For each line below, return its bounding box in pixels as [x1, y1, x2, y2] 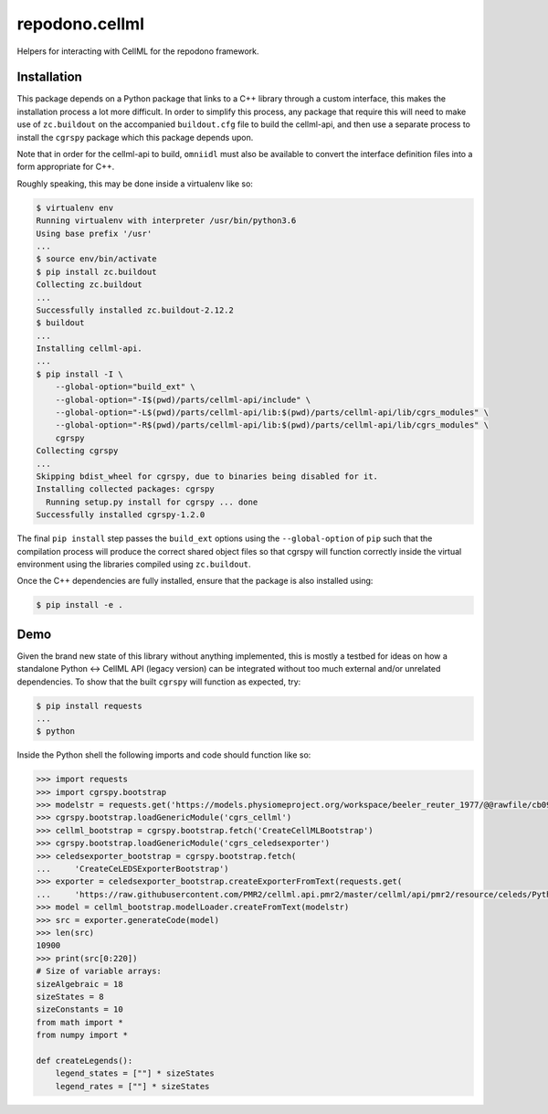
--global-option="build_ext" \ [55, 382, 195, 392]
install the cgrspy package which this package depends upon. [16, 132, 254, 143]
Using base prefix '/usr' [36, 228, 153, 239]
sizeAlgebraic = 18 [36, 979, 123, 989]
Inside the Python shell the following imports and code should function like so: [16, 749, 311, 760]
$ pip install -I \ [36, 368, 123, 379]
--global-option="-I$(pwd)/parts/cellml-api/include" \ [55, 394, 311, 405]
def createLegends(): [36, 1056, 133, 1066]
